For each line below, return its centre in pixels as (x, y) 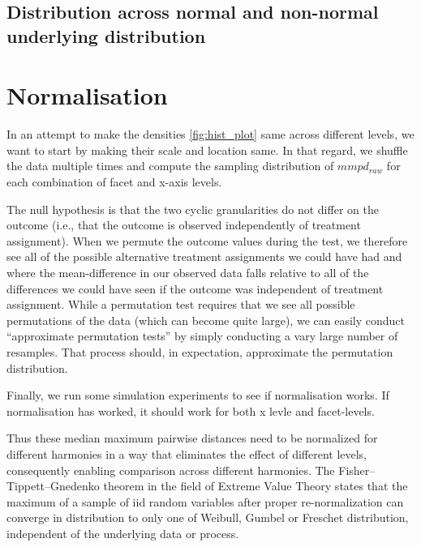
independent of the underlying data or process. (123, 533)
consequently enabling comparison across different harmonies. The (171, 470)
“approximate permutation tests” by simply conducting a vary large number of (202, 336)
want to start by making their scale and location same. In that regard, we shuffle (207, 150)
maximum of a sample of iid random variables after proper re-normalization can (205, 501)
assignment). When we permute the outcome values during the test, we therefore (207, 240)
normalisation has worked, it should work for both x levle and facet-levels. (191, 410)
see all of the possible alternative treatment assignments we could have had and (204, 256)
